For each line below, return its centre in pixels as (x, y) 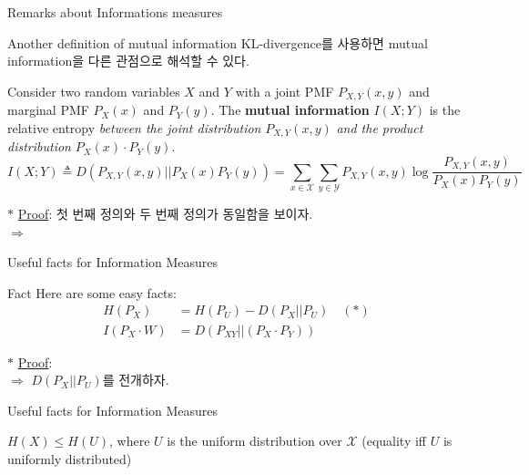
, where (130, 441)
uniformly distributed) (70, 458)
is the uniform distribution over (254, 441)
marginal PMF (48, 110)
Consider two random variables (94, 91)
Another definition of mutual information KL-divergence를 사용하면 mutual (218, 42)
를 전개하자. (136, 380)
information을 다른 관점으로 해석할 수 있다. (128, 61)
